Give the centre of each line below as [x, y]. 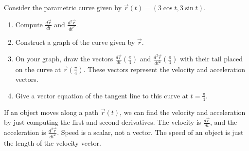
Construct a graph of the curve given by [75, 42]
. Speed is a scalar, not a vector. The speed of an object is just [150, 132]
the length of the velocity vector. [53, 142]
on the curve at [38, 69]
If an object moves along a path [51, 112]
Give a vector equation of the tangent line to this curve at [102, 95]
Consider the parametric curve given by [63, 7]
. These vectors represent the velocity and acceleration [164, 69]
